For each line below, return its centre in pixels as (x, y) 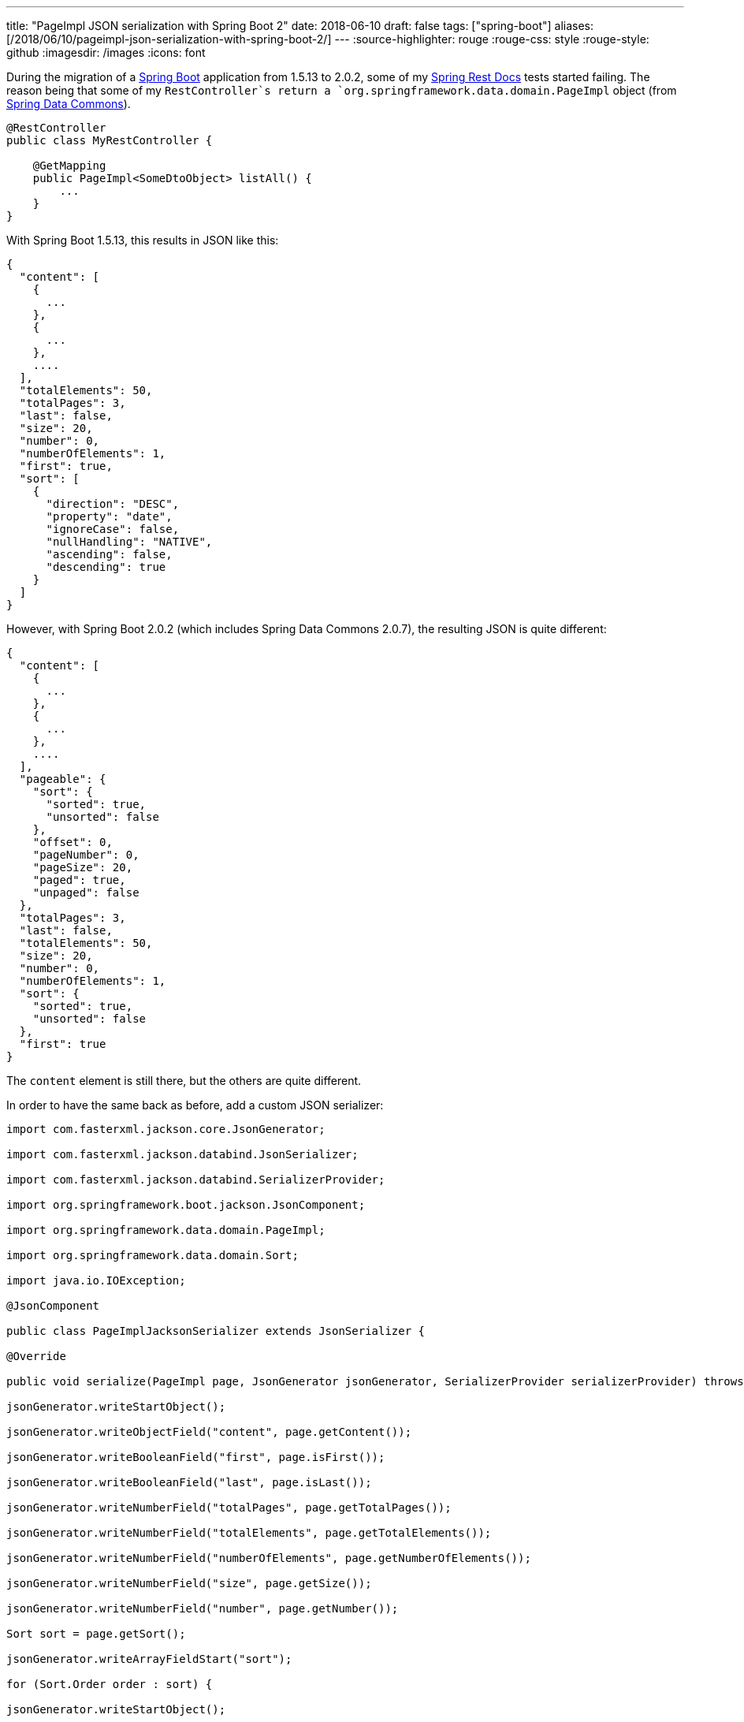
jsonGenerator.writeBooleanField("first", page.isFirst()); (196, 1457)
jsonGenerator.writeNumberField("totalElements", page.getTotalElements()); (249, 1533)
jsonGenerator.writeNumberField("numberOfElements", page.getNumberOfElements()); (269, 1558)
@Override (36, 1356)
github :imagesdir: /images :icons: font (106, 52)
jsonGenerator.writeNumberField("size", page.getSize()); (189, 1583)
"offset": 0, (73, 842)
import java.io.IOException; (96, 1280)
